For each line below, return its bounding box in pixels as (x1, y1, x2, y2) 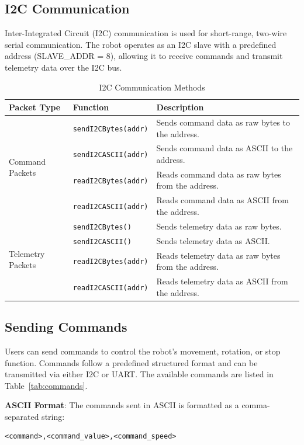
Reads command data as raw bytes (156, 168, 281, 180)
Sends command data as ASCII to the (156, 142, 293, 154)
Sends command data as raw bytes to (156, 116, 291, 128)
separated (5, 410, 39, 422)
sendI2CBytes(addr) (72, 124, 148, 133)
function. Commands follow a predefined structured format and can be (5, 356, 258, 368)
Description (156, 101, 204, 113)
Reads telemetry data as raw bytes (156, 249, 281, 261)
